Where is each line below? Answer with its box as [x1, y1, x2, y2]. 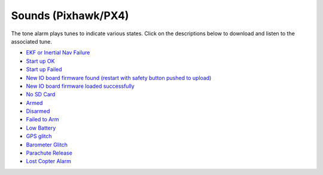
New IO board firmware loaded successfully [26, 82, 135, 90]
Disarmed [26, 108, 50, 115]
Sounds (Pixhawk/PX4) [11, 9, 129, 22]
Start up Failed [26, 66, 62, 73]
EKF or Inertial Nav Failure [26, 49, 90, 56]
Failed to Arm [26, 116, 59, 123]
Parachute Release [26, 149, 73, 156]
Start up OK [26, 57, 55, 65]
